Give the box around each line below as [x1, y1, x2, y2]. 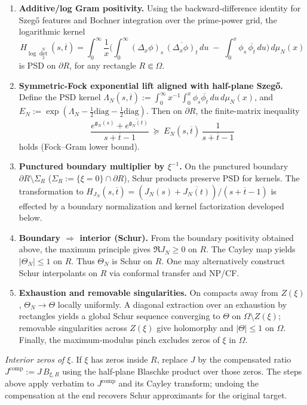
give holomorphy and [156, 321, 234, 333]
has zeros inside [91, 353, 148, 366]
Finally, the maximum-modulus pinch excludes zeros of [19, 333, 220, 345]
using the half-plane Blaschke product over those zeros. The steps [62, 364, 302, 377]
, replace [156, 353, 188, 366]
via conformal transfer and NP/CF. [109, 266, 240, 279]
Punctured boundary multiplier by [19, 160, 165, 172]
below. [19, 211, 42, 224]
